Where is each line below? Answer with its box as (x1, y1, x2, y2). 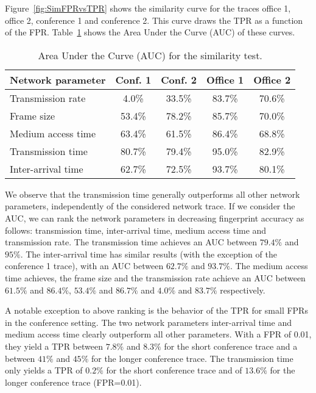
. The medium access (230, 259, 308, 272)
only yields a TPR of (5, 364, 83, 377)
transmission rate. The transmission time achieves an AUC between (5, 236, 257, 248)
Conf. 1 (115, 72, 152, 87)
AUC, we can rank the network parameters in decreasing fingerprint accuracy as (5, 211, 304, 224)
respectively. (220, 283, 265, 296)
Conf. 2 (161, 72, 197, 87)
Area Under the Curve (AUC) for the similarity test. (38, 48, 262, 62)
